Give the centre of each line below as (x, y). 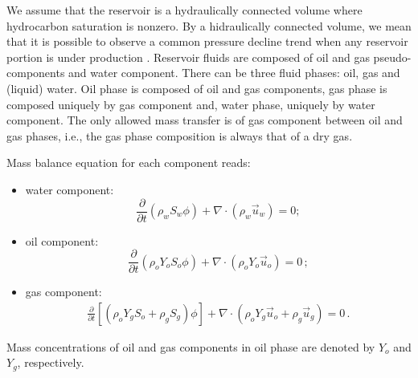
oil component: (62, 240)
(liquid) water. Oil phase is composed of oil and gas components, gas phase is (197, 88)
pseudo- (392, 57)
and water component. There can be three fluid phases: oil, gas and (234, 73)
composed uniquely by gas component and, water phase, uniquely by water (191, 104)
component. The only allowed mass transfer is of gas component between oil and (205, 120)
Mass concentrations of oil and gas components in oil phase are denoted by (191, 346)
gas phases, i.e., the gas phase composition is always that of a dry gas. (180, 135)
